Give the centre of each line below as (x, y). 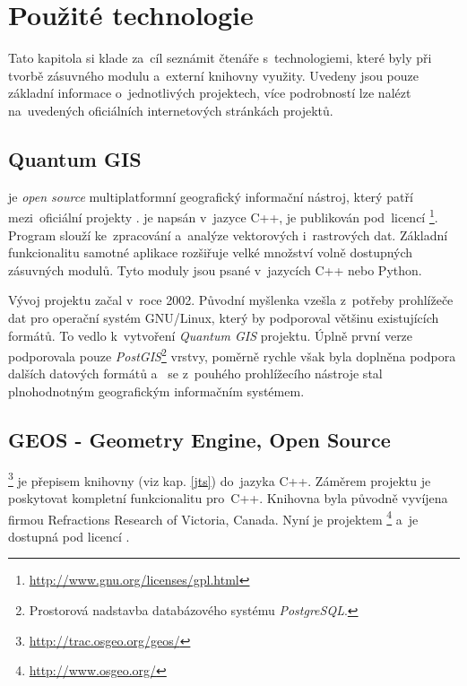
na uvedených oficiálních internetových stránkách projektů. (171, 110)
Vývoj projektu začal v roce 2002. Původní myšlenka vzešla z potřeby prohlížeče (231, 300)
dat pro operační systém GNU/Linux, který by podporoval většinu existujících (224, 317)
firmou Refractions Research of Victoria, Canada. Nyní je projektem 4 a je (213, 517)
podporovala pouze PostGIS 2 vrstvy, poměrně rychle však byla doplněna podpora (232, 355)
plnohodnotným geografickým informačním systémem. (156, 391)
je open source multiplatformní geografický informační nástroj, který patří (211, 196)
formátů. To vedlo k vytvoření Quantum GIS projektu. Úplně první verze (211, 335)
